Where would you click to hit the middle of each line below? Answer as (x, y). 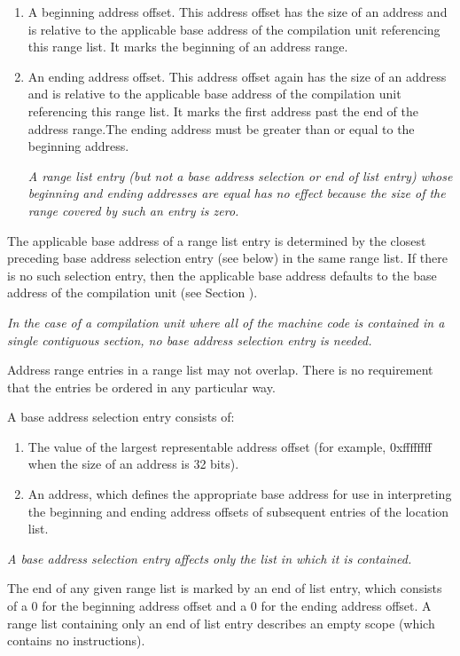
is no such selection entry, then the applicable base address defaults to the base (222, 275)
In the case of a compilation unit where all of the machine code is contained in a (226, 322)
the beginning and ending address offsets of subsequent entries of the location (238, 511)
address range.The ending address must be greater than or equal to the (221, 128)
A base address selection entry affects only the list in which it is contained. (210, 558)
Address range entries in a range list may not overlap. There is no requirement (220, 370)
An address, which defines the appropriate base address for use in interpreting (240, 494)
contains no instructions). (76, 640)
